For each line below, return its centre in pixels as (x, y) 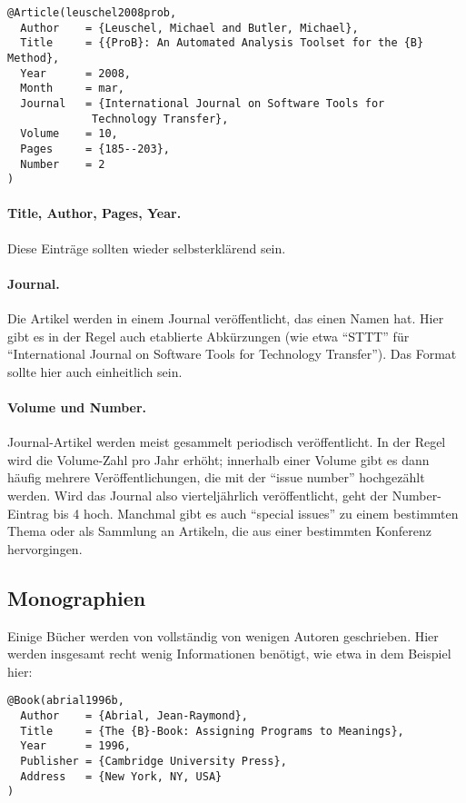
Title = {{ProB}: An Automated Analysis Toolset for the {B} (222, 43)
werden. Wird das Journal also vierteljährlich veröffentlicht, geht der (198, 496)
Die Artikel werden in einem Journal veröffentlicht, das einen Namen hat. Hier (226, 318)
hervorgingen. (45, 548)
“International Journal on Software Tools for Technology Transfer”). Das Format (232, 354)
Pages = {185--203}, (95, 149)
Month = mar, (72, 89)
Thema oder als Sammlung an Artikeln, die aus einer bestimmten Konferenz (220, 531)
